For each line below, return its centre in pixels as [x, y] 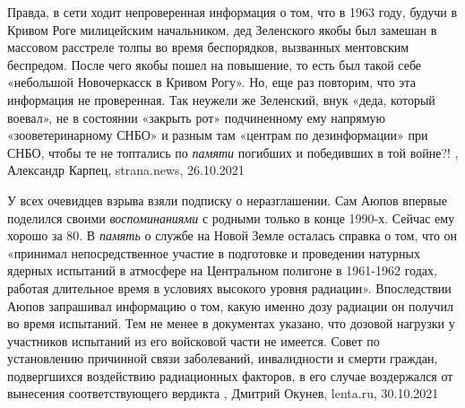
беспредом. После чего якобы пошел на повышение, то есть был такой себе [215, 64]
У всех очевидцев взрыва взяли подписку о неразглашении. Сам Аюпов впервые [227, 200]
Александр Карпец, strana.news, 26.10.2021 [126, 170]
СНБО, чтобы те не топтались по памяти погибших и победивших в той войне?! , [233, 152]
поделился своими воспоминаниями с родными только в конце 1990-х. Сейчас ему [231, 217]
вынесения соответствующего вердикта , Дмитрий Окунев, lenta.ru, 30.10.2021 [223, 393]
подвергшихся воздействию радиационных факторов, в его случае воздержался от [230, 375]
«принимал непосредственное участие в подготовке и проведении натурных [214, 252]
